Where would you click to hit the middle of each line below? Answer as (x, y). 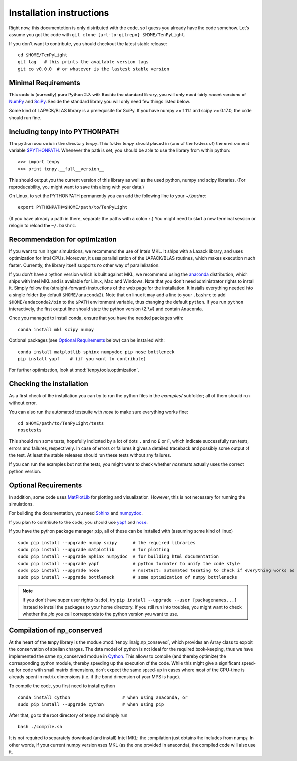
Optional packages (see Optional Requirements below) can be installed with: (87, 340)
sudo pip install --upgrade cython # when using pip (91, 704)
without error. (23, 403)
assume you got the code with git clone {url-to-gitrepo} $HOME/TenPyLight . (97, 34)
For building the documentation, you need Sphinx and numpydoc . (76, 513)
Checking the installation (49, 384)
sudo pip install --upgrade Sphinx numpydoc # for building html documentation (119, 556)
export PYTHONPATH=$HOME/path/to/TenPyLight (73, 207)
